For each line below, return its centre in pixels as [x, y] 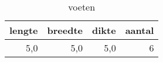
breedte [65, 30]
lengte [24, 30]
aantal [140, 30]
